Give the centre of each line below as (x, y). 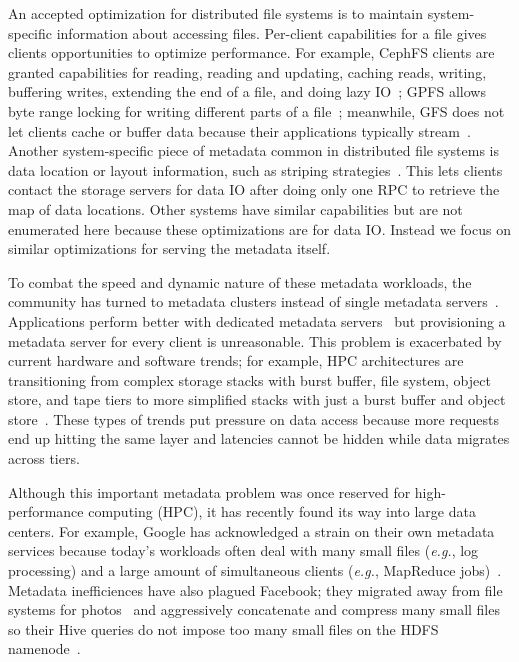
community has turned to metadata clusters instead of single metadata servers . (253, 301)
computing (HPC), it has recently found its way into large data (282, 511)
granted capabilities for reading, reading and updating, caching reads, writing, (247, 71)
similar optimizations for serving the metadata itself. (169, 248)
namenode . (44, 648)
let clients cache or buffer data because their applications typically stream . (239, 130)
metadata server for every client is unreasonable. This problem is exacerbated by (255, 340)
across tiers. (44, 458)
